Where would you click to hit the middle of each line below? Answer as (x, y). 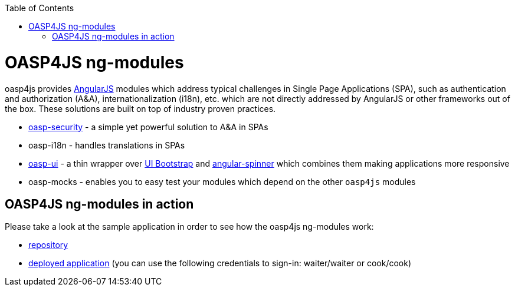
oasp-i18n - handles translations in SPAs (107, 145)
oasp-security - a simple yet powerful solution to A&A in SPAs (148, 127)
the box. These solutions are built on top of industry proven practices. (140, 108)
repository (48, 245)
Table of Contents (40, 8)
